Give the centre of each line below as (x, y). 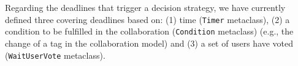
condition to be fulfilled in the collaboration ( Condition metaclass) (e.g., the (149, 31)
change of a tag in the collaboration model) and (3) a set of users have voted (149, 43)
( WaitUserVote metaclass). (55, 55)
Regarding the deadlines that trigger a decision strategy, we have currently (145, 7)
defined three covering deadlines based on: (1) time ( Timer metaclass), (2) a (147, 19)
